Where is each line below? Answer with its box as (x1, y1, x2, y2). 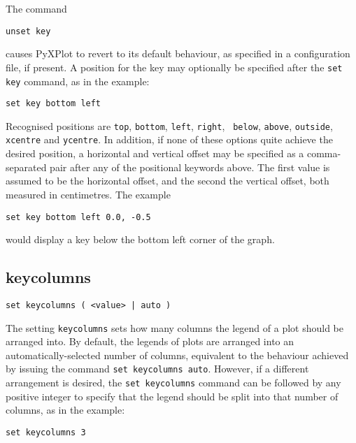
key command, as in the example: (6, 73, 150, 88)
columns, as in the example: (6, 402, 125, 417)
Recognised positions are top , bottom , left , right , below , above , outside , (6, 118, 333, 133)
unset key (6, 26, 51, 36)
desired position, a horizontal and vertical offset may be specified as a (6, 146, 304, 161)
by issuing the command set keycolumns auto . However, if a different (6, 361, 309, 376)
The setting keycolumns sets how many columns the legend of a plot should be (6, 320, 343, 335)
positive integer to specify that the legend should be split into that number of (6, 388, 339, 403)
